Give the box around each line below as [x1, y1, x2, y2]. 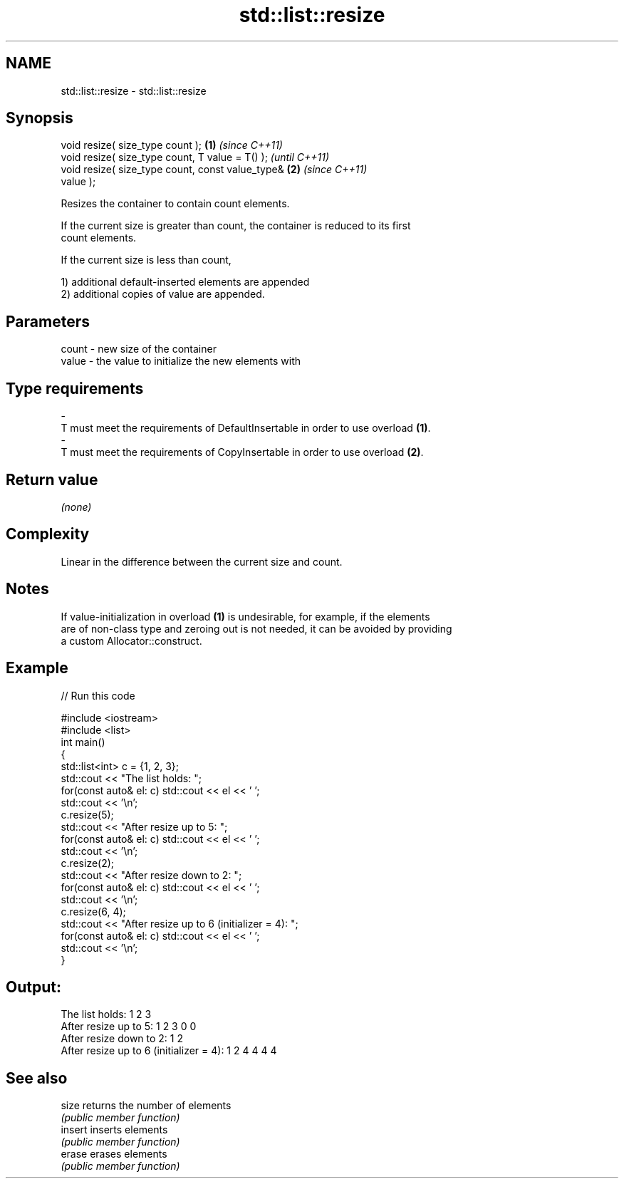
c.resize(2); [61, 856, 115, 869]
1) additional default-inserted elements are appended [61, 276, 310, 289]
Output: [6, 977, 61, 996]
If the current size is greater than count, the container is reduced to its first [61, 219, 411, 232]
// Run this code [61, 689, 135, 702]
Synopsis [6, 109, 73, 128]
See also [6, 1069, 68, 1087]
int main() [61, 735, 105, 748]
